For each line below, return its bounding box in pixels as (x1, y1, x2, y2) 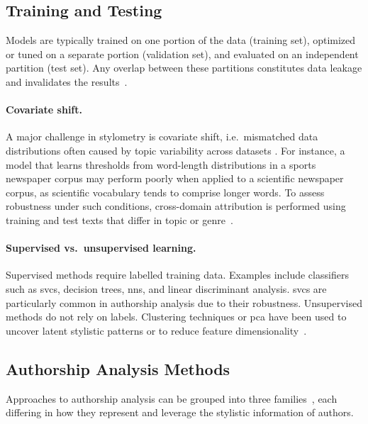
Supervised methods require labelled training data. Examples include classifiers (6, 267, 349, 282)
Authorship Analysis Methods (6, 357, 230, 379)
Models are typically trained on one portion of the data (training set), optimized (6, 33, 356, 48)
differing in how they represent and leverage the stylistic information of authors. (6, 405, 354, 420)
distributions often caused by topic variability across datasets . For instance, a (6, 143, 345, 157)
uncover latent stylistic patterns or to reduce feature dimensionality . (6, 323, 307, 337)
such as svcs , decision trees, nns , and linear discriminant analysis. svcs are (6, 281, 327, 296)
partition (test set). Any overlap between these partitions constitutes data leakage (6, 60, 362, 75)
